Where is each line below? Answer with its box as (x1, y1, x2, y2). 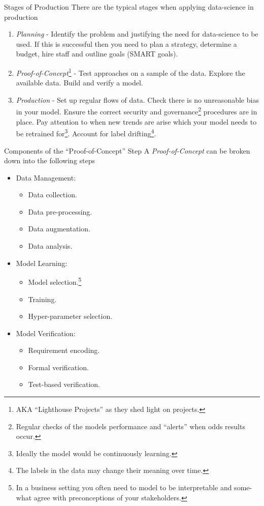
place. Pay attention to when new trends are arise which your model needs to (16, 116, 257, 127)
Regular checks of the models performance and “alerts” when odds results (16, 421, 245, 431)
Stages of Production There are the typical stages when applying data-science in (4, 2, 254, 12)
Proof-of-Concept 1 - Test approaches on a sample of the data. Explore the (16, 66, 245, 78)
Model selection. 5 (28, 275, 82, 287)
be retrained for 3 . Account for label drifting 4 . (16, 127, 156, 138)
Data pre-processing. (28, 206, 92, 217)
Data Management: (16, 172, 76, 183)
